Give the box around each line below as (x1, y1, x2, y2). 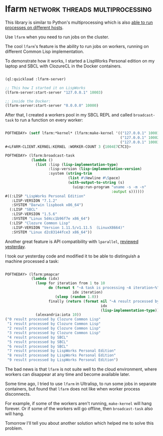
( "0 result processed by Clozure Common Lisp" (5, 317, 101, 322)
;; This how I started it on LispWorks (5, 85, 86, 90)
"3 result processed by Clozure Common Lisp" (7, 330, 101, 335)
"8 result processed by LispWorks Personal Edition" (7, 353, 116, 358)
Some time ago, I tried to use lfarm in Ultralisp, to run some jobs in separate (5, 381, 157, 387)
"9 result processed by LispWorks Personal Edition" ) (7, 357, 118, 362)
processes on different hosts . (5, 24, 64, 30)
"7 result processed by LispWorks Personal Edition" (7, 348, 116, 354)
